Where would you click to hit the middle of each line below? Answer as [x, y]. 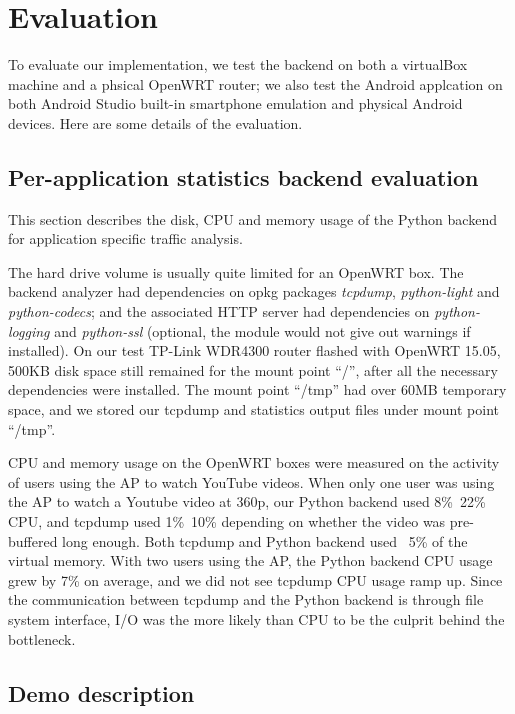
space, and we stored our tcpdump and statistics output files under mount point [253, 409]
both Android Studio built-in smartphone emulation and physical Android [235, 103]
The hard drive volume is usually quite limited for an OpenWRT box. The [236, 271]
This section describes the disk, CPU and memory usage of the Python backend [252, 218]
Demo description [101, 692]
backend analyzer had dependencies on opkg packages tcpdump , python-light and [254, 291]
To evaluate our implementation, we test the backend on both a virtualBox [238, 64]
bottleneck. [42, 638]
